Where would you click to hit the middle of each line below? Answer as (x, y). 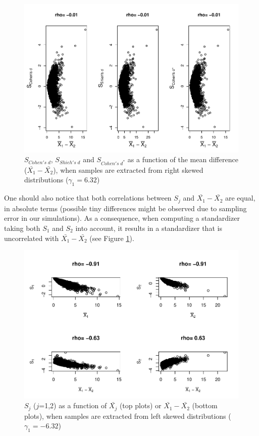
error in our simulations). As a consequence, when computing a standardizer (122, 218)
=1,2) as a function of (73, 405)
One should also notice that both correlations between (88, 198)
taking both (22, 228)
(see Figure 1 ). (112, 238)
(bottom (205, 405)
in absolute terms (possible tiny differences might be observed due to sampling (125, 208)
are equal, (240, 198)
